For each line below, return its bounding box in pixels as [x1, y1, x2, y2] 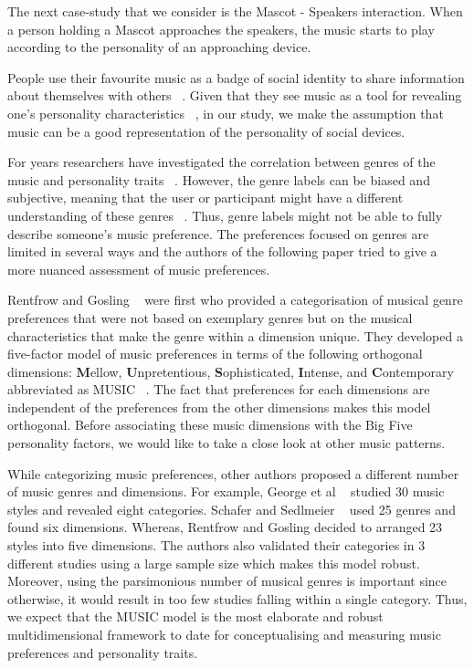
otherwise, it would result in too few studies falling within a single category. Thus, [7, 589, 468, 608]
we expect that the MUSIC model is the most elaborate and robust [7, 607, 384, 626]
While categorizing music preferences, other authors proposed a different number [7, 464, 459, 483]
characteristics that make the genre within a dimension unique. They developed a [7, 326, 463, 345]
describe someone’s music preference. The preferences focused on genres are [7, 224, 429, 243]
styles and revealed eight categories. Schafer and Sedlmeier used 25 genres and [7, 499, 456, 518]
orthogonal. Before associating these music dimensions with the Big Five [7, 415, 413, 434]
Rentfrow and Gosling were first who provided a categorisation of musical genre [7, 290, 463, 309]
